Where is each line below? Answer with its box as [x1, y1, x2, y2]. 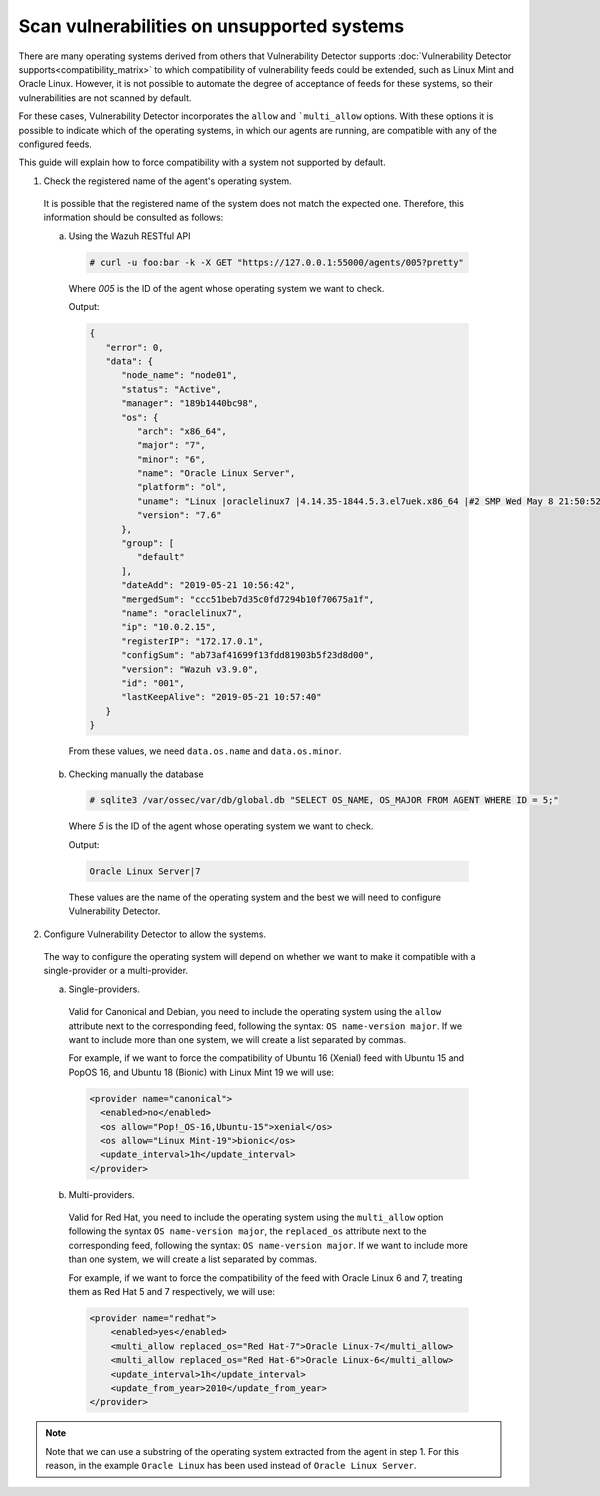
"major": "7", [136, 440, 207, 451]
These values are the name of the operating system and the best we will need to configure [68, 891, 442, 903]
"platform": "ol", [136, 481, 227, 493]
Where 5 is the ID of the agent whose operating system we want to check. [68, 820, 374, 832]
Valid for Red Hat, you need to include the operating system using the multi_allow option [68, 1211, 444, 1224]
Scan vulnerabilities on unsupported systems [18, 15, 405, 37]
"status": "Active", [121, 383, 222, 395]
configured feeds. [18, 138, 92, 150]
